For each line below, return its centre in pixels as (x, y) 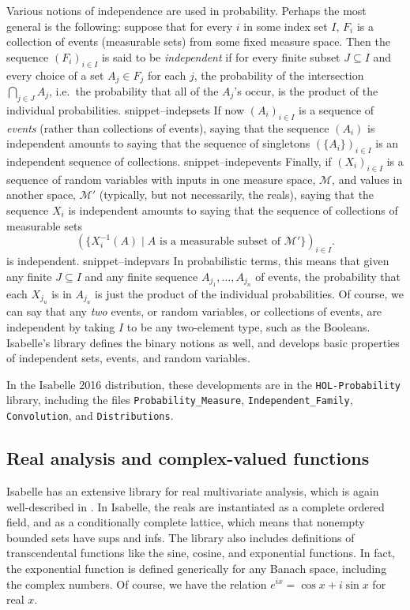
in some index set (286, 26)
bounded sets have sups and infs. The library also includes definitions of (181, 537)
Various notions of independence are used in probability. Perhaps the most (186, 10)
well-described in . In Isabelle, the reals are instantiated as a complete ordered (196, 506)
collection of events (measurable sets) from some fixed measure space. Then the (198, 41)
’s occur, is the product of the (306, 91)
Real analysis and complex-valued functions (188, 458)
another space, (41, 195)
